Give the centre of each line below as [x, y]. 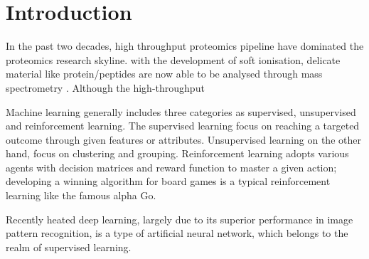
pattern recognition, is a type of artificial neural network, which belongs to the [177, 233]
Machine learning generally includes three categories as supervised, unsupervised [181, 111]
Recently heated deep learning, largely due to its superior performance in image [180, 219]
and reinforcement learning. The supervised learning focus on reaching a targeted [183, 126]
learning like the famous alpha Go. [81, 195]
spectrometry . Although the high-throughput [105, 87]
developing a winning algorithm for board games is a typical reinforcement [168, 181]
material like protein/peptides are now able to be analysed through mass [164, 74]
